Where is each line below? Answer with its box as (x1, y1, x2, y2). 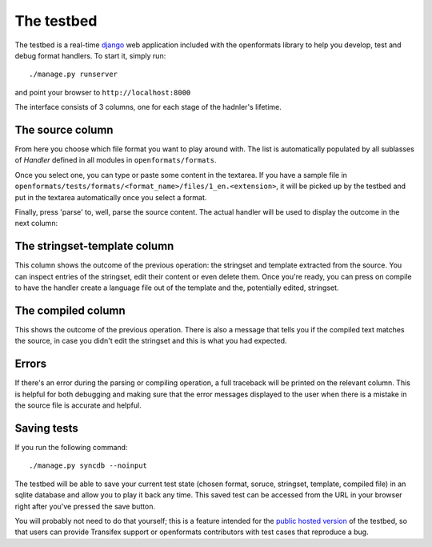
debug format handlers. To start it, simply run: (14, 50, 166, 60)
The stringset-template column (14, 239, 174, 253)
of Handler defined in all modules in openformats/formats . (14, 155, 217, 165)
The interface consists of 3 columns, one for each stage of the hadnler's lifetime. (14, 103, 282, 112)
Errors (14, 357, 47, 371)
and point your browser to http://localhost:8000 (14, 87, 191, 97)
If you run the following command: (14, 442, 128, 452)
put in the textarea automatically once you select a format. (14, 192, 207, 202)
